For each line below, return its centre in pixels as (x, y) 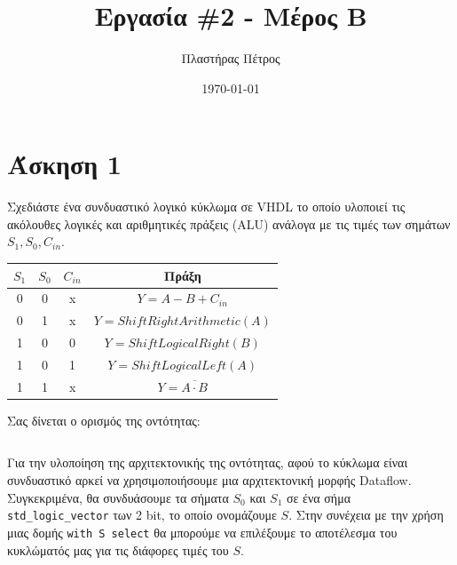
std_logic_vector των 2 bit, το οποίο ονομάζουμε (142, 515)
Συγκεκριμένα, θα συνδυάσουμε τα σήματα (118, 497)
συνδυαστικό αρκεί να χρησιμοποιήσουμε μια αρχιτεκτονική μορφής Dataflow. (209, 480)
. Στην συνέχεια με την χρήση (366, 515)
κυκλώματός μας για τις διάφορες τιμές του (118, 549)
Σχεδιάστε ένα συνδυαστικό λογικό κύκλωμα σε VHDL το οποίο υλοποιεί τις (206, 207)
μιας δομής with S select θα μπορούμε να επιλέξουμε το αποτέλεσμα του (202, 532)
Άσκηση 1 (64, 164)
